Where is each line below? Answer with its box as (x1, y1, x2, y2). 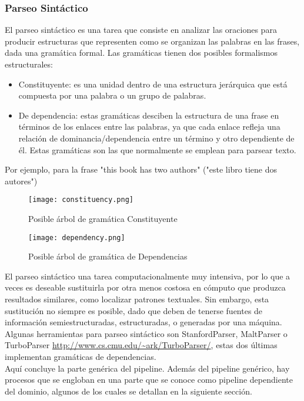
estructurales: (5, 58, 53, 70)
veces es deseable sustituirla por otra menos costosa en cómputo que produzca (5, 281, 286, 294)
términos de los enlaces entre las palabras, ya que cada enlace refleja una (18, 120, 280, 133)
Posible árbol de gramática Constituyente (28, 213, 178, 224)
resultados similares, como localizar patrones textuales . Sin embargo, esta (5, 293, 269, 305)
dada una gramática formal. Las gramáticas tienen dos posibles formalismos (5, 46, 278, 59)
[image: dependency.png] (28, 233, 125, 242)
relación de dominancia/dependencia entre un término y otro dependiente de (18, 132, 295, 144)
